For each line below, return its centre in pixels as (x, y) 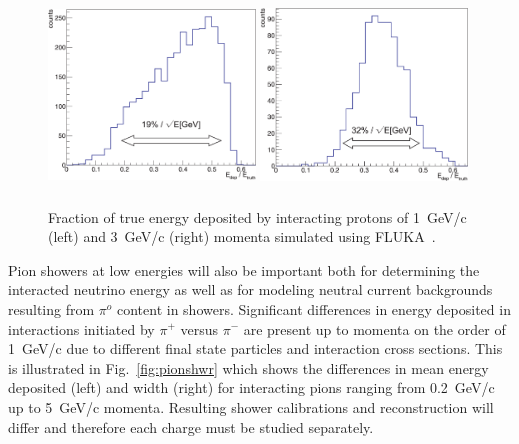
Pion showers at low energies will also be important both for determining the (244, 269)
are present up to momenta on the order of (374, 328)
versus (199, 328)
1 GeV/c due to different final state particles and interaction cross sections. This (255, 348)
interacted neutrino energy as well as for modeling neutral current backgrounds (250, 289)
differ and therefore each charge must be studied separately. (191, 426)
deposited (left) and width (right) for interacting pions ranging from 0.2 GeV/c (251, 387)
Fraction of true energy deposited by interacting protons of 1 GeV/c (257, 216)
